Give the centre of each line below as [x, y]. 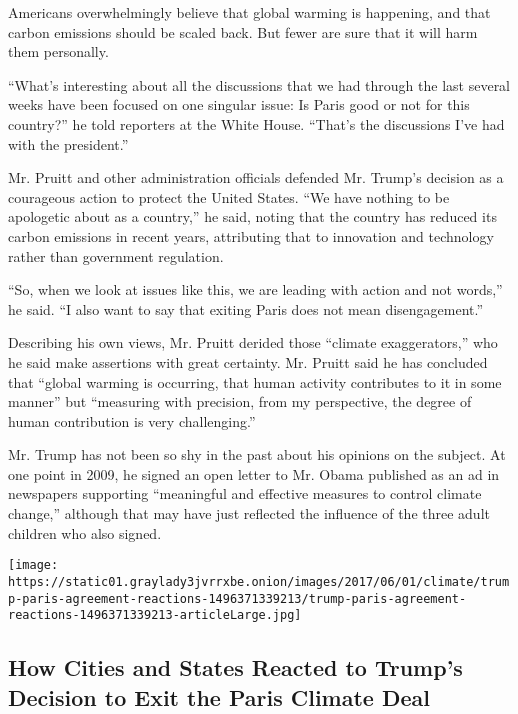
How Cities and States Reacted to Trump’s [235, 667]
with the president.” [68, 143]
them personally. [58, 51]
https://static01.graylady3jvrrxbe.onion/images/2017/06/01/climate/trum [259, 581]
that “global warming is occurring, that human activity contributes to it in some [255, 381]
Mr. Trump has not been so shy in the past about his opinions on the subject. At [257, 454]
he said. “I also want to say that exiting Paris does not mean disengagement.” [246, 308]
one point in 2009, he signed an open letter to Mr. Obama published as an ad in [254, 473]
